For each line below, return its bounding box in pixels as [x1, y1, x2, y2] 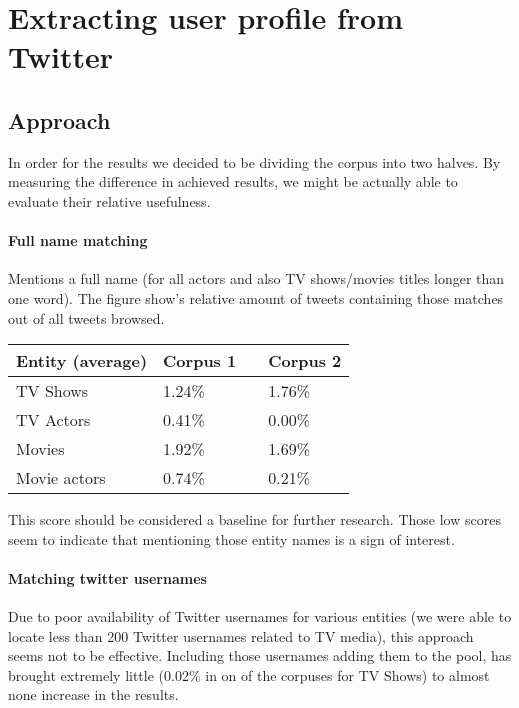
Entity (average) [16, 349, 148, 373]
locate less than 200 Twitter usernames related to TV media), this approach [8, 625, 474, 646]
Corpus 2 [268, 349, 342, 373]
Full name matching [8, 230, 148, 251]
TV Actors [16, 408, 91, 432]
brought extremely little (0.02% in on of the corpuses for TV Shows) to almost [8, 664, 490, 685]
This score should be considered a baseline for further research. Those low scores [8, 509, 501, 530]
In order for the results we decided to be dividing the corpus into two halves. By [8, 151, 501, 172]
